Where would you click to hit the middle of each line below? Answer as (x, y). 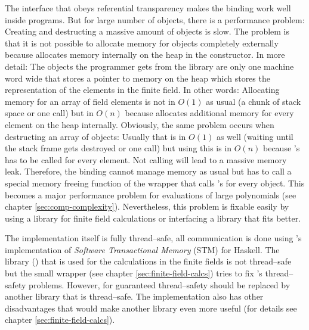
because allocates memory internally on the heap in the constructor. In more (145, 55)
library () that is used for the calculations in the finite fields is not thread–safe (148, 261)
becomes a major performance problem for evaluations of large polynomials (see (151, 194)
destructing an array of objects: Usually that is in (95, 136)
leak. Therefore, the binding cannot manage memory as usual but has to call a (148, 171)
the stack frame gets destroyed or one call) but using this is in (118, 148)
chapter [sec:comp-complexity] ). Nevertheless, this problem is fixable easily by (147, 206)
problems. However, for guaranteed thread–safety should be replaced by (160, 284)
